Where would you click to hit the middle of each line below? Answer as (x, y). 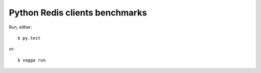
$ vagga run (32, 60)
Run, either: (21, 27)
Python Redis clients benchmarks (78, 13)
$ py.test (29, 38)
